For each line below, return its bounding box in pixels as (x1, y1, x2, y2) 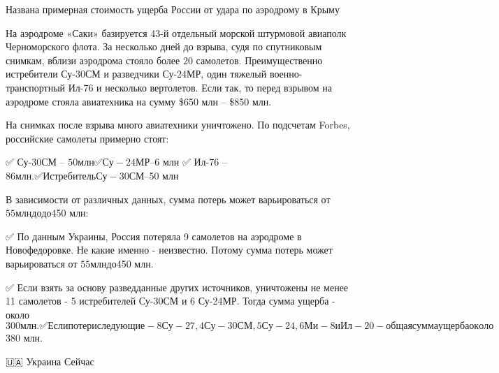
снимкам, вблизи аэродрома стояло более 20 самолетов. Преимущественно (6, 52, 323, 67)
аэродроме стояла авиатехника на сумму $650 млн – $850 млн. (6, 94, 272, 108)
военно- (269, 66, 303, 81)
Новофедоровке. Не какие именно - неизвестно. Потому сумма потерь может (6, 242, 333, 257)
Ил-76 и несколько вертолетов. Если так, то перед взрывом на (68, 80, 333, 94)
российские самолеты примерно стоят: (6, 131, 169, 145)
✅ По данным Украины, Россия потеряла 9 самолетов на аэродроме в (6, 228, 302, 243)
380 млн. (6, 330, 43, 345)
